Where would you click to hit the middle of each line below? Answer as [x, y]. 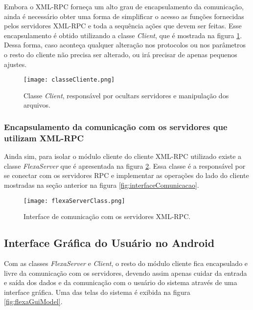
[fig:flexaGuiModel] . [33, 301]
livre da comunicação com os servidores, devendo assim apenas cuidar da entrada [126, 273]
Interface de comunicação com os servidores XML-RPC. [107, 216]
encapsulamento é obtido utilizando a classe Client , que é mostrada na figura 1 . [123, 35]
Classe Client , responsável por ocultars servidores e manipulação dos [126, 95]
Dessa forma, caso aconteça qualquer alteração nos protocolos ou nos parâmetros [125, 45]
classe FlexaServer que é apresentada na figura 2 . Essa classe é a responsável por [125, 166]
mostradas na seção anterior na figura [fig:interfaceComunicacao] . [102, 185]
